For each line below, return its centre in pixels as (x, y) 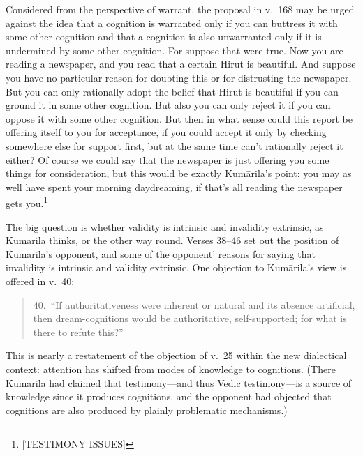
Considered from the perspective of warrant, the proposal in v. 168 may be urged (180, 9)
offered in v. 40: (40, 281)
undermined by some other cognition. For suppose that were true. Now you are (175, 50)
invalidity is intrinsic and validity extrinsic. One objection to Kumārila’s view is (176, 267)
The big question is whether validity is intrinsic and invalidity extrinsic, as (165, 226)
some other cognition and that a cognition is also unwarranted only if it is (164, 37)
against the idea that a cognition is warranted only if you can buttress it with (172, 23)
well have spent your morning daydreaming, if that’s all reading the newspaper (174, 187)
